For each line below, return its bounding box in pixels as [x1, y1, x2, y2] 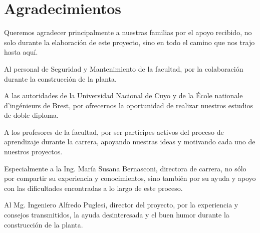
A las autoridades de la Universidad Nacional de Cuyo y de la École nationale [4, 90, 243, 101]
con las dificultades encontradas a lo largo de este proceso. [4, 182, 183, 193]
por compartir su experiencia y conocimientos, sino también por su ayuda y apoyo [4, 173, 256, 183]
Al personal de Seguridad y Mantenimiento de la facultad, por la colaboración [4, 63, 243, 74]
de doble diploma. [4, 110, 59, 120]
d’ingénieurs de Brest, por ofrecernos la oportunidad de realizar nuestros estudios [4, 100, 253, 110]
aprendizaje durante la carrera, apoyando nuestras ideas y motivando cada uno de [4, 136, 255, 147]
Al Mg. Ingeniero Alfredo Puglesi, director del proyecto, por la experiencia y [4, 199, 238, 210]
